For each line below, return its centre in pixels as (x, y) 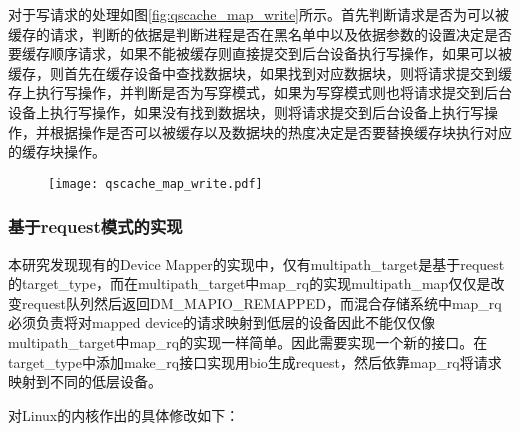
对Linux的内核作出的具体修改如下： (124, 414)
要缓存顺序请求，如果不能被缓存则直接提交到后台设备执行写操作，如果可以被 (260, 53)
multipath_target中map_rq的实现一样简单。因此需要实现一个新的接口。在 (248, 342)
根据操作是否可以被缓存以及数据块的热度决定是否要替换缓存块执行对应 (280, 131)
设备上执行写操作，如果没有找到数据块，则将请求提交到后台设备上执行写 (246, 111)
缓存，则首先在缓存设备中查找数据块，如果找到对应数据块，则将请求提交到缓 (260, 72)
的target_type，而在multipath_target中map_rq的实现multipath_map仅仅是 (249, 283)
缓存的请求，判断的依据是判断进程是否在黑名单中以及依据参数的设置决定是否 (260, 33)
